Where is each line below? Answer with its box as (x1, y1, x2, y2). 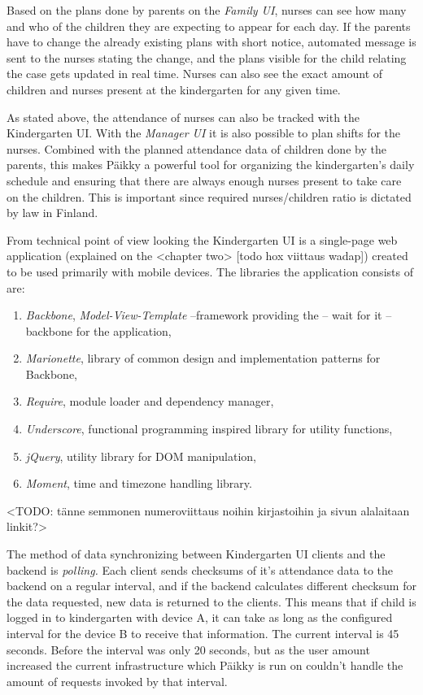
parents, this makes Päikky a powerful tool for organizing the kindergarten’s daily (7, 156, 415, 173)
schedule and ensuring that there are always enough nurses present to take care (7, 172, 402, 189)
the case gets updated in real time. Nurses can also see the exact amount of (7, 65, 383, 82)
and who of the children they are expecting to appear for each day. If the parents (7, 17, 411, 34)
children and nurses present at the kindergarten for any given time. (7, 80, 341, 98)
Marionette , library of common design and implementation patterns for (25, 350, 381, 367)
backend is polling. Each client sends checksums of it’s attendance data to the (7, 561, 394, 578)
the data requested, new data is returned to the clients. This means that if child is (7, 593, 416, 610)
